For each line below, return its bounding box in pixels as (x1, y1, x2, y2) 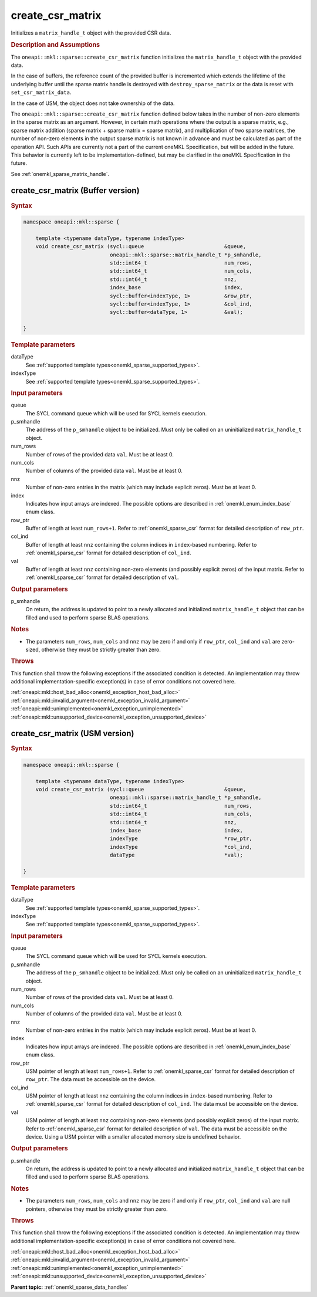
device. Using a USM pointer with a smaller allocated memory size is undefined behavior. (25, 1133, 241, 1140)
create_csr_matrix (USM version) (11, 729, 134, 739)
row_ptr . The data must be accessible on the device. (25, 1076, 156, 1083)
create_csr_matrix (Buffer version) (11, 185, 140, 196)
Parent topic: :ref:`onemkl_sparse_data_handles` (11, 1284, 129, 1291)
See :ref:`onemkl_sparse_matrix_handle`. (11, 170, 110, 177)
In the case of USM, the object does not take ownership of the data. (11, 100, 175, 107)
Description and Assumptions (11, 41, 100, 49)
